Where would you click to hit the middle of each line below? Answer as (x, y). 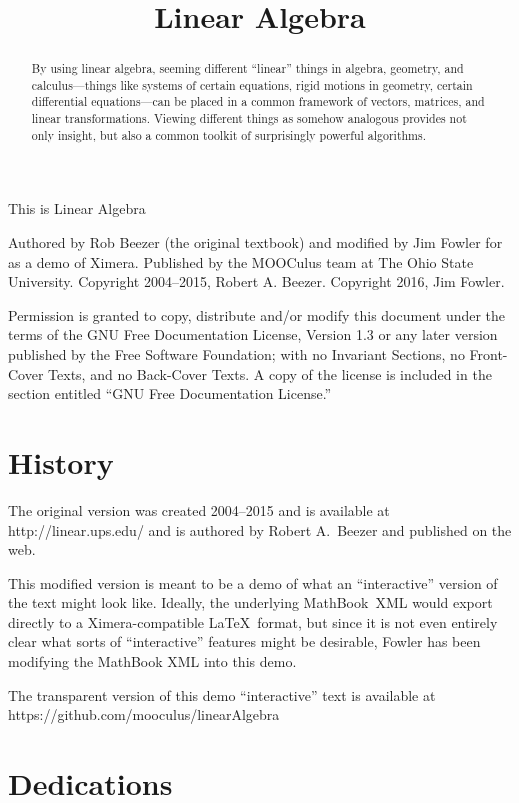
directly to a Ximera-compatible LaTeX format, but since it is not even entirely (253, 621)
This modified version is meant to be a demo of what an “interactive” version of (253, 582)
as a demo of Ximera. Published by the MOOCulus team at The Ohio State (241, 261)
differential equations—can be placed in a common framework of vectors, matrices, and (258, 101)
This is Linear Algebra (77, 208)
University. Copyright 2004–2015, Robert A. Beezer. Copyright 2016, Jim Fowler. (256, 281)
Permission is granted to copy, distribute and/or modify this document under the (257, 314)
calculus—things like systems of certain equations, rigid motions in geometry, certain (252, 84)
